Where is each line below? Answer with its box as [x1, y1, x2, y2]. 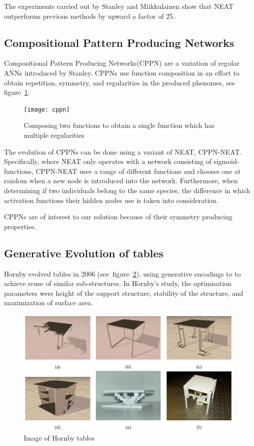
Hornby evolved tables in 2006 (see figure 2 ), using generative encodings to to [4, 268, 241, 279]
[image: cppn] [24, 106, 70, 113]
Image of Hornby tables [24, 432, 95, 443]
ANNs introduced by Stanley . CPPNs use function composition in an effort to [4, 67, 240, 78]
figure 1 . [4, 87, 30, 97]
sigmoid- [213, 156, 239, 166]
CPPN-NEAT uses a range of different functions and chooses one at [36, 165, 241, 176]
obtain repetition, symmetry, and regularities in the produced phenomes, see [4, 77, 235, 87]
